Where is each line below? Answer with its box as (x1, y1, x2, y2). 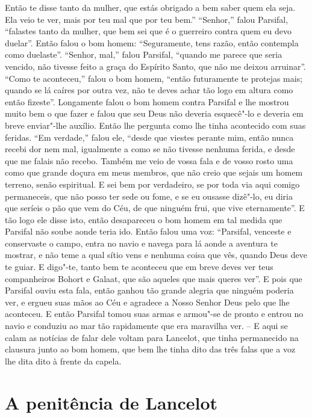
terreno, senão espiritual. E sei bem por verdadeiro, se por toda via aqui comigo (5, 177, 300, 190)
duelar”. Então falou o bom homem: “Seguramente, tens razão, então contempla (5, 36, 299, 49)
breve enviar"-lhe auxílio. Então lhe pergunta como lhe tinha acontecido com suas (5, 118, 306, 131)
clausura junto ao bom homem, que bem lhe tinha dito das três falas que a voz (5, 343, 296, 355)
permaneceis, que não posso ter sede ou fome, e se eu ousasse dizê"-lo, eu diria (5, 189, 293, 202)
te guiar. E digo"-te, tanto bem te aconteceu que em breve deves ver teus (5, 260, 273, 273)
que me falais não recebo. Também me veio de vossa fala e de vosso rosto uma (5, 154, 293, 167)
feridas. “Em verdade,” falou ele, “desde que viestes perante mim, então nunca (5, 131, 294, 143)
